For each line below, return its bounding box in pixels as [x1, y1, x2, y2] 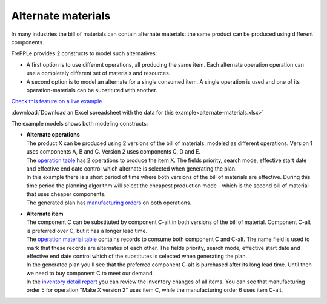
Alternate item [26, 210, 64, 217]
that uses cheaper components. [26, 191, 106, 198]
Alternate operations [26, 131, 80, 138]
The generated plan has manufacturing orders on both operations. [26, 199, 192, 206]
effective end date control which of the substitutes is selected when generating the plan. [26, 252, 248, 260]
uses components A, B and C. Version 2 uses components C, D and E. [26, 148, 201, 155]
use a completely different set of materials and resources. [26, 70, 171, 77]
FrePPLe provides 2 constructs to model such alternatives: [11, 50, 157, 57]
